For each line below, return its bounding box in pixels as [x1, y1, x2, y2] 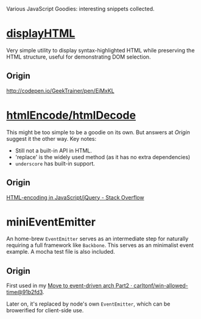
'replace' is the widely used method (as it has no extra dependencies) [15, 153, 191, 160]
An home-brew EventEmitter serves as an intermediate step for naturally [6, 235, 189, 243]
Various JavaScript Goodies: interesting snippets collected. [6, 5, 155, 12]
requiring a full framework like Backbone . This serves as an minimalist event [6, 242, 194, 249]
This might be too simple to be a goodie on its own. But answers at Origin [6, 128, 190, 136]
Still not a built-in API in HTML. [15, 146, 93, 154]
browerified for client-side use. [6, 307, 84, 314]
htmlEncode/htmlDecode [6, 108, 136, 122]
